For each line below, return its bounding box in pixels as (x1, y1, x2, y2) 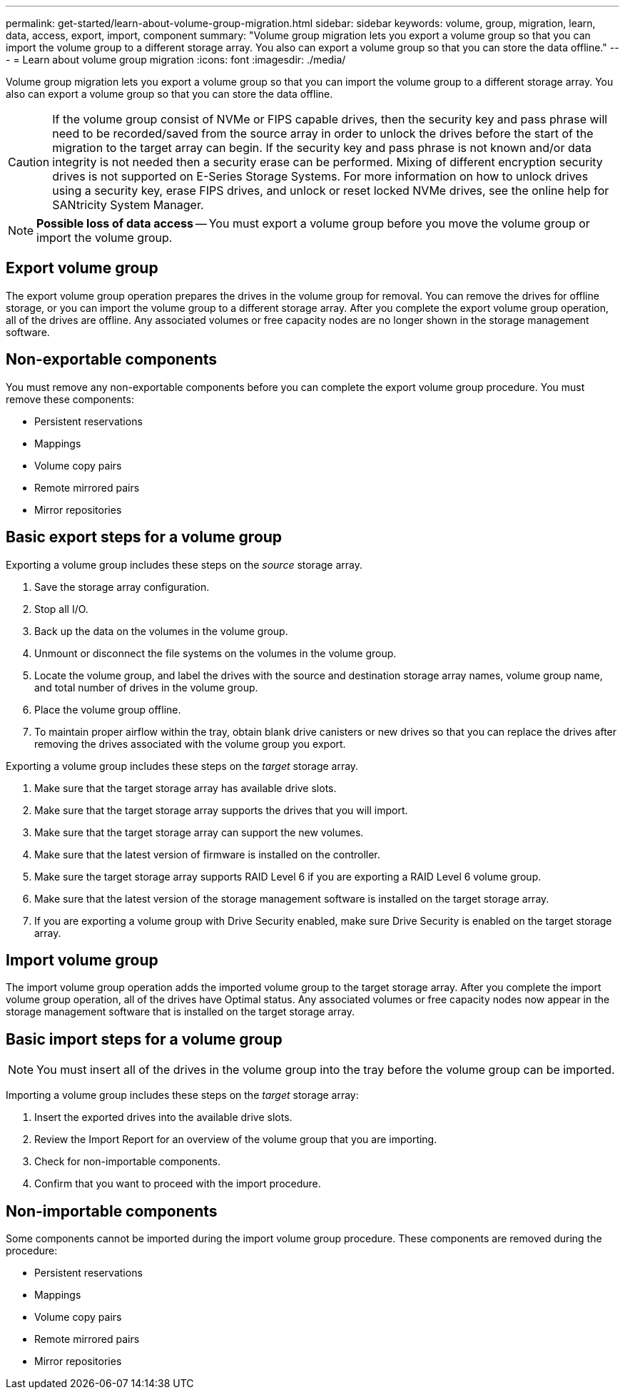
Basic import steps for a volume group (6, 1030, 283, 1048)
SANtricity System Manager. (52, 198, 204, 212)
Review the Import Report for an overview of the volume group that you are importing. (34, 1133, 437, 1146)
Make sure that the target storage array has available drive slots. (34, 781, 337, 794)
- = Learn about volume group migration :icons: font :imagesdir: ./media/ (6, 54, 346, 66)
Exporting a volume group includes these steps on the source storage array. (6, 558, 362, 571)
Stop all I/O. (34, 602, 88, 615)
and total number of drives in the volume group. (34, 681, 258, 694)
